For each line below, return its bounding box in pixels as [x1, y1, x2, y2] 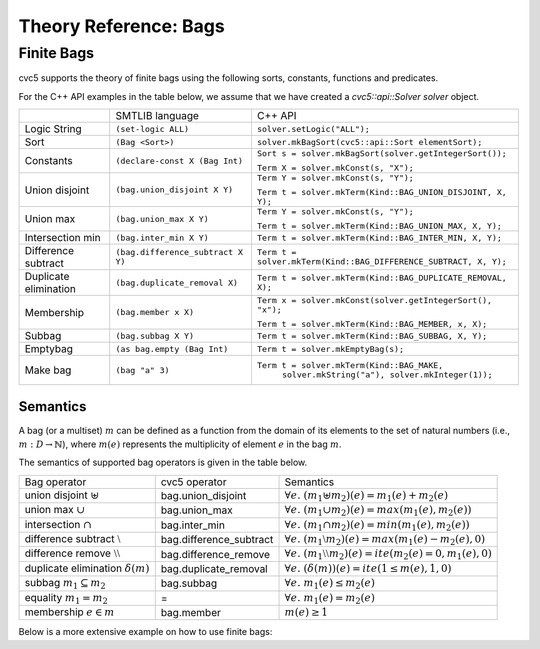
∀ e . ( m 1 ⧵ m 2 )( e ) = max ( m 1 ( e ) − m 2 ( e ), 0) [284, 533, 485, 548]
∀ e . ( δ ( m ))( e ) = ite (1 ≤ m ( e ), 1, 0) [284, 561, 452, 575]
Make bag [24, 363, 72, 377]
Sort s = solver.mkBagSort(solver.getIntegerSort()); [256, 148, 507, 159]
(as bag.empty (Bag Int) [115, 343, 229, 354]
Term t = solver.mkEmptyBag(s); [256, 343, 405, 354]
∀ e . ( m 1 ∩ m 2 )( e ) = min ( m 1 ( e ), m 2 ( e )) [284, 518, 470, 533]
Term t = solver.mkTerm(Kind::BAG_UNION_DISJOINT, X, [256, 187, 507, 198]
